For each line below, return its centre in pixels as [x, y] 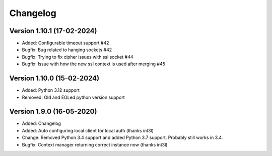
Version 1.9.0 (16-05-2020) [53, 112]
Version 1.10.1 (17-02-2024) [53, 31]
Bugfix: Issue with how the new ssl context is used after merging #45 [94, 64]
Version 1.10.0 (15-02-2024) [54, 79]
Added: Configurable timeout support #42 [65, 43]
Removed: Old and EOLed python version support [74, 97]
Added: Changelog [42, 123]
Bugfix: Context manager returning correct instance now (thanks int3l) [95, 144]
